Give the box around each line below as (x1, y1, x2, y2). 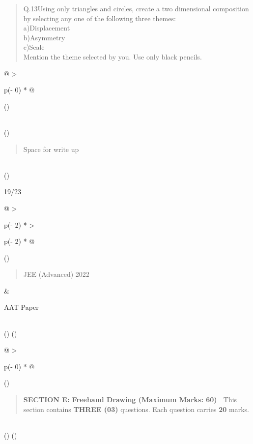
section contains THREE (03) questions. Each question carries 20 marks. (23, 404, 249, 414)
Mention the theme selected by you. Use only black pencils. (23, 51, 202, 61)
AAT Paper (4, 302, 39, 312)
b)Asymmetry (23, 32, 65, 42)
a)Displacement (23, 23, 70, 33)
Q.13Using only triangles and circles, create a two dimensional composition (23, 3, 249, 13)
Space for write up (23, 144, 79, 154)
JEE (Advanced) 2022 (23, 269, 89, 279)
